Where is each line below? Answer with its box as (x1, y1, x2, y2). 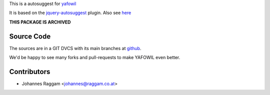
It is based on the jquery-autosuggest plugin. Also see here (9, 10, 131, 16)
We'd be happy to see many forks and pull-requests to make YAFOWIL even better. (9, 54, 180, 60)
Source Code (9, 32, 51, 40)
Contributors (9, 67, 50, 76)
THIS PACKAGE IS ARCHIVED (9, 19, 71, 25)
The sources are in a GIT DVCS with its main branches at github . (9, 45, 141, 51)
